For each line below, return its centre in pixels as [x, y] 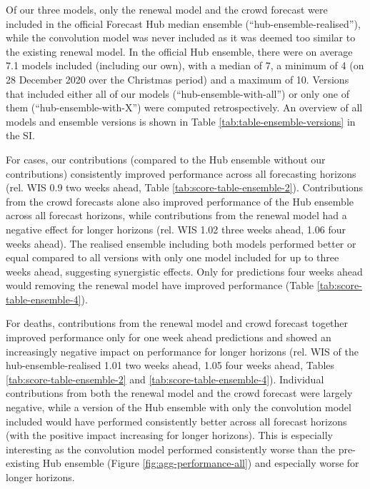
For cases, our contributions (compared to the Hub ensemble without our [166, 159]
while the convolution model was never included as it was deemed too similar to [181, 37]
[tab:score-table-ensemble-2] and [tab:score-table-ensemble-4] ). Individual [165, 379]
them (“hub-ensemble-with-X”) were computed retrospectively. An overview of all [184, 107]
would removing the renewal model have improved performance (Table [160, 285]
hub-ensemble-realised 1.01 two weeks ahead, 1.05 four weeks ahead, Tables [170, 365]
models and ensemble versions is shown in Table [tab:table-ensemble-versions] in [181, 121]
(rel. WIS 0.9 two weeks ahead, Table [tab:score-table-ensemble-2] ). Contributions [185, 187]
